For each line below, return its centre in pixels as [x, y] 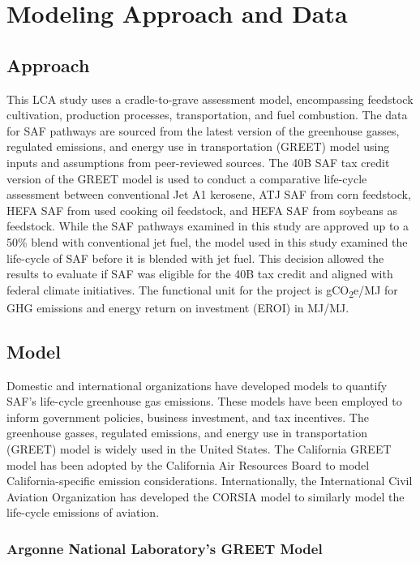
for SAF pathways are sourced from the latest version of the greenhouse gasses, [203, 130]
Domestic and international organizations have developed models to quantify [197, 385]
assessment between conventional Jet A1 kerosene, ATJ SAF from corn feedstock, [209, 194]
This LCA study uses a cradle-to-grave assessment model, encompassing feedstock [210, 99]
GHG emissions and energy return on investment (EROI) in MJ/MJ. [178, 307]
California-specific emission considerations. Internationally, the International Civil [210, 481]
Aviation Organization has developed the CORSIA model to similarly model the [206, 496]
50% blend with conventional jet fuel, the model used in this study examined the [207, 241]
